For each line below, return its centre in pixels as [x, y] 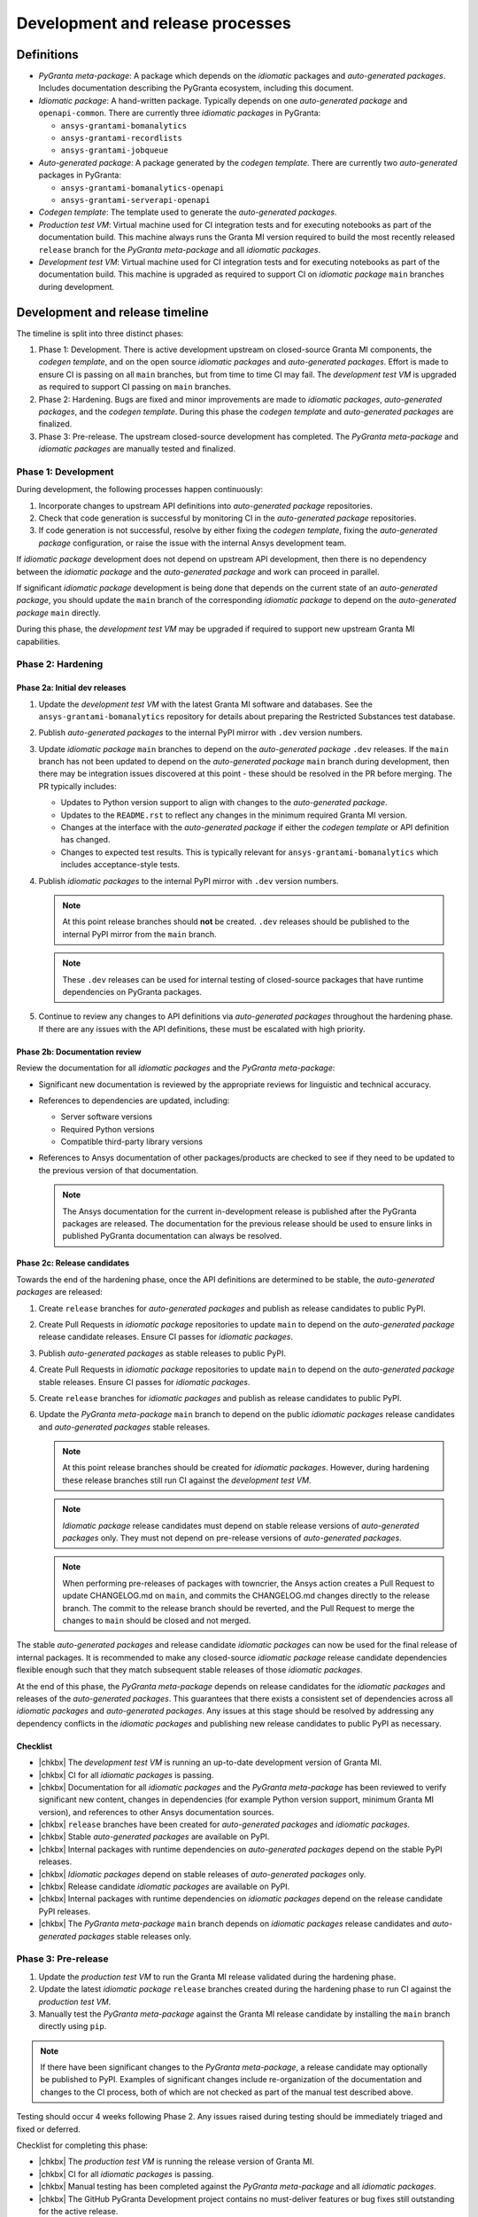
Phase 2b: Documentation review [79, 1052]
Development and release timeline [113, 312]
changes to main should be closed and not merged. [157, 1620]
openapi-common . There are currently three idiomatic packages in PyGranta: [180, 113]
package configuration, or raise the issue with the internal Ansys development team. [193, 543]
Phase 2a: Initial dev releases [71, 688]
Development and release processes [154, 23]
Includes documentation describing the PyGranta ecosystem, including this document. [196, 88]
